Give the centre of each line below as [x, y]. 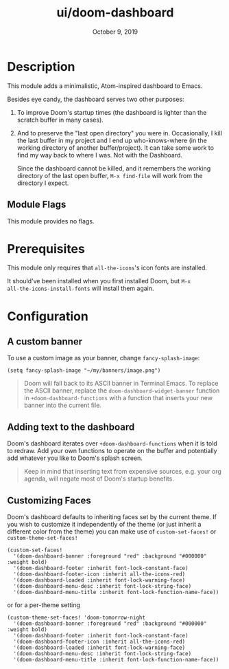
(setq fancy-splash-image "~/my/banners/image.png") [84, 371]
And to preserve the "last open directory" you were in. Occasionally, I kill [120, 133]
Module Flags [37, 205]
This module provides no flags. [51, 221]
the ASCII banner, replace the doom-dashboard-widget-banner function [122, 391]
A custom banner [45, 342]
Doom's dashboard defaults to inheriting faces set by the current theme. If [112, 517]
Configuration [48, 316]
